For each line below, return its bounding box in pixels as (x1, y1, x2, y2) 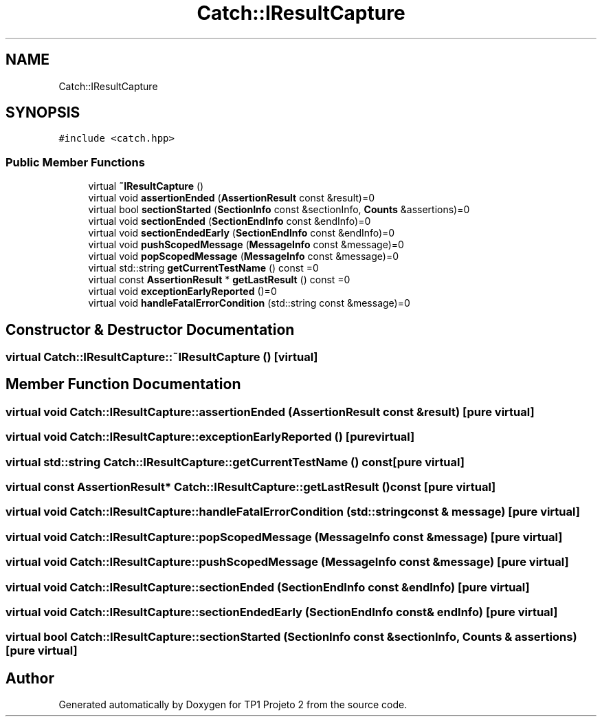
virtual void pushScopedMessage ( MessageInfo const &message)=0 (88, 239, 404, 251)
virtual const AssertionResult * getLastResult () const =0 (88, 274, 350, 286)
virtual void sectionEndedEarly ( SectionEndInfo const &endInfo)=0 (88, 227, 395, 239)
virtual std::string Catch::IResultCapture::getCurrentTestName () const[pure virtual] (5, 455, 465, 469)
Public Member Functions (5, 155, 145, 169)
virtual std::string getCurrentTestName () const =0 (88, 262, 319, 274)
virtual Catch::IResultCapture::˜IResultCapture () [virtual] (5, 350, 318, 364)
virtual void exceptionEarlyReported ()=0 (88, 285, 277, 298)
